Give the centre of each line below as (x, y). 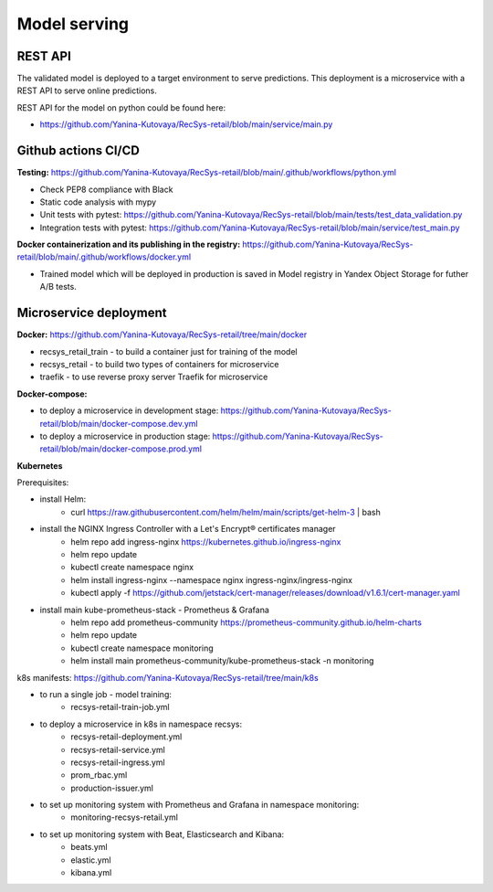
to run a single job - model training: (106, 694)
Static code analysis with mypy (98, 202)
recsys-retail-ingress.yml (118, 762)
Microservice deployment (92, 313)
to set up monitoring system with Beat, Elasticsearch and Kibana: (162, 834)
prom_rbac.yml (99, 775)
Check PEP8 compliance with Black (106, 189)
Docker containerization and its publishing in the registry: (129, 244)
